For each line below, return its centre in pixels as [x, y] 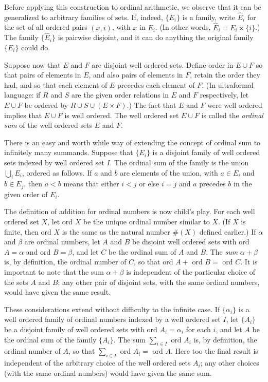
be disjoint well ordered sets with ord [191, 242]
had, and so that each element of [56, 84]
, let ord [60, 221]
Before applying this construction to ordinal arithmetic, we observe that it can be [133, 7]
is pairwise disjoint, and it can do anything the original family [156, 37]
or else [149, 184]
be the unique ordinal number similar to [147, 221]
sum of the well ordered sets [48, 125]
